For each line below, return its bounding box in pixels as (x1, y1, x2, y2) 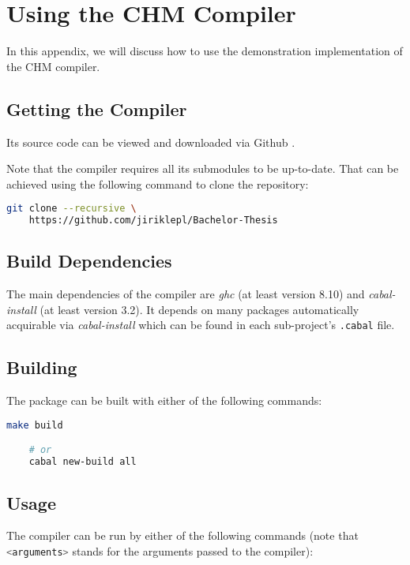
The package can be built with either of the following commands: (6, 392, 322, 409)
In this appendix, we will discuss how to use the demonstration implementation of (6, 43, 403, 59)
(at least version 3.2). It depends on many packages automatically (39, 301, 359, 317)
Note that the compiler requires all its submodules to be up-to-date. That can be (6, 160, 399, 177)
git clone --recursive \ (6, 203, 137, 215)
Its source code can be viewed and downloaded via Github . (6, 133, 295, 150)
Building (6, 355, 77, 380)
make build (6, 419, 63, 431)
